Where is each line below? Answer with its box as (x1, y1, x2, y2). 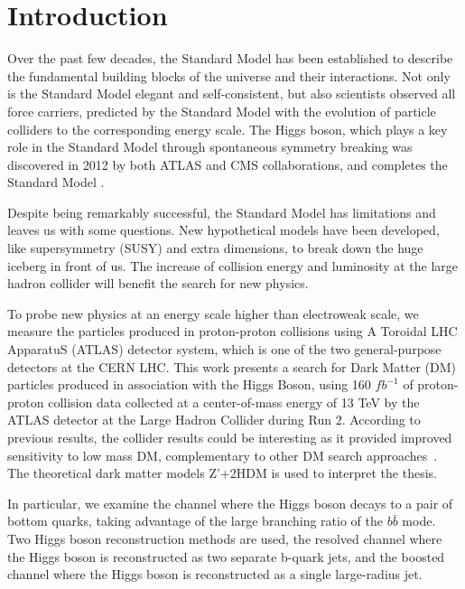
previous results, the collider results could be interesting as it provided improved (7, 428, 452, 446)
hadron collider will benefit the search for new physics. (7, 274, 309, 293)
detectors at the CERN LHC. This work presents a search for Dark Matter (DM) (7, 357, 457, 376)
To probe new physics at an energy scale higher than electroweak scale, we (7, 304, 419, 323)
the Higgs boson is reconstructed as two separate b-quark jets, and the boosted (7, 547, 445, 566)
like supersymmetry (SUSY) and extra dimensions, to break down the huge (7, 238, 423, 257)
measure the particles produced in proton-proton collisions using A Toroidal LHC (7, 322, 458, 341)
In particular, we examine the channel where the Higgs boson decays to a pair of (7, 493, 453, 512)
